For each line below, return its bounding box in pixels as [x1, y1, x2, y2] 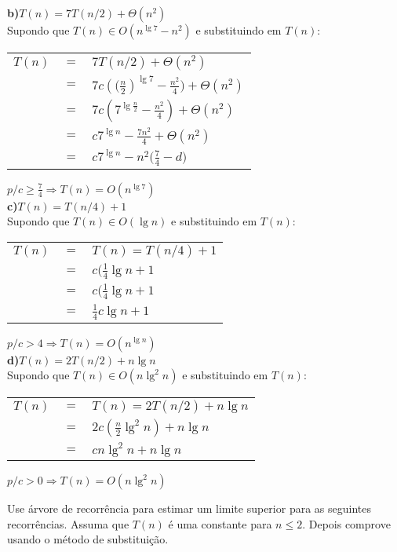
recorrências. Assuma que [7, 515, 129, 532]
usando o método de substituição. [7, 531, 169, 547]
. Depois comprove [302, 515, 391, 532]
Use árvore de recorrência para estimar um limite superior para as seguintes [7, 500, 371, 517]
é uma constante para [168, 515, 272, 532]
